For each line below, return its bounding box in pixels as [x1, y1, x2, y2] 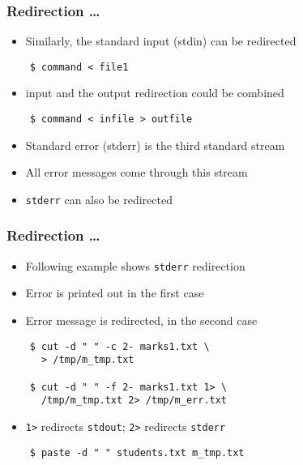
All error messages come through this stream [25, 164, 248, 181]
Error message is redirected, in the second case [25, 312, 258, 329]
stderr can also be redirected [25, 190, 173, 207]
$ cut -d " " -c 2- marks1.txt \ [29, 340, 210, 352]
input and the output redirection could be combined [25, 84, 284, 101]
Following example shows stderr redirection [25, 257, 245, 274]
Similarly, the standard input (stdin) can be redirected [25, 32, 297, 49]
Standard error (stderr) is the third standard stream [25, 136, 285, 153]
